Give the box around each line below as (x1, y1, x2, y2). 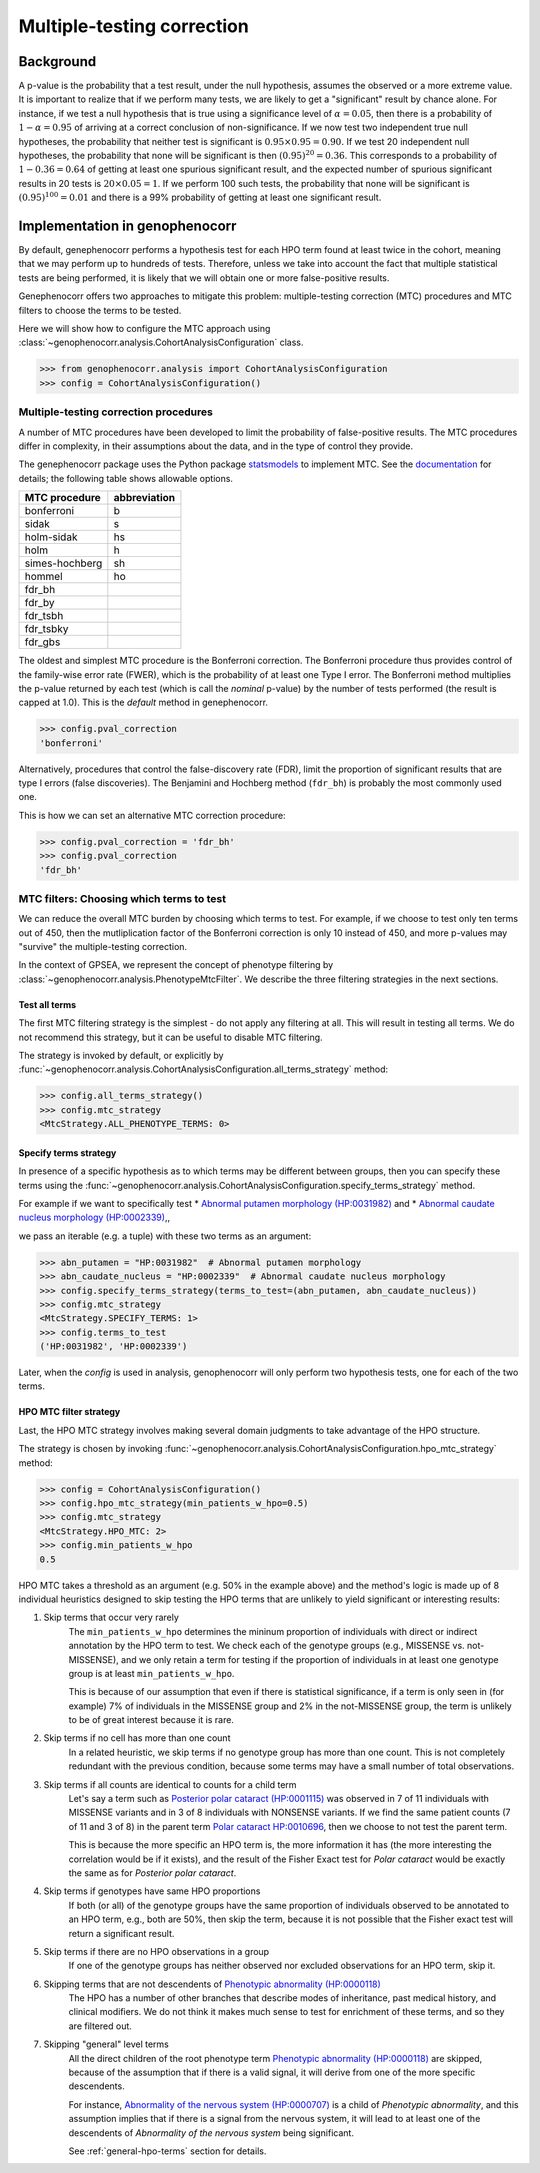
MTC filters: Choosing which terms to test (18, 891, 227, 905)
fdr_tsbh (24, 609, 64, 623)
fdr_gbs (24, 635, 61, 649)
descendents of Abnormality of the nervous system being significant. (68, 2126, 355, 2139)
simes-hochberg (24, 556, 103, 570)
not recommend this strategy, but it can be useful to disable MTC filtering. (18, 1031, 324, 1043)
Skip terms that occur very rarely (43, 1611, 180, 1624)
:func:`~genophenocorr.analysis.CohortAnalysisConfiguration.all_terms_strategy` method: (18, 1063, 389, 1075)
